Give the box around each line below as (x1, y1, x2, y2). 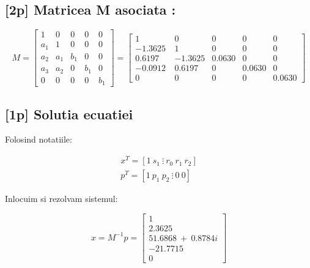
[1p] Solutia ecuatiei (5, 104, 133, 123)
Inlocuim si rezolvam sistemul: (5, 192, 118, 205)
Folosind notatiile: (5, 133, 72, 146)
